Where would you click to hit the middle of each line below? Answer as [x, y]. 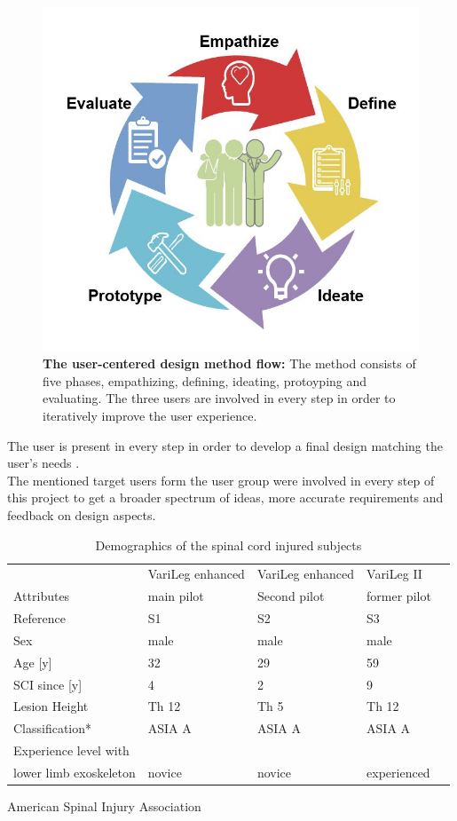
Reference [39, 618]
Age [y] [33, 662]
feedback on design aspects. [82, 514]
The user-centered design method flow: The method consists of [229, 363]
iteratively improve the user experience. [150, 415]
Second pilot [291, 596]
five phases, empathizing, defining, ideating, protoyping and [205, 380]
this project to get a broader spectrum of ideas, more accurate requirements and [225, 497]
